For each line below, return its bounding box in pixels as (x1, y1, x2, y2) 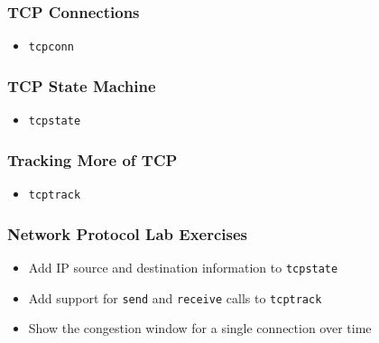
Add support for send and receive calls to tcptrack (28, 288, 322, 307)
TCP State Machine (7, 74, 156, 97)
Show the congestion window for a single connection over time (28, 319, 372, 338)
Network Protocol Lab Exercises (7, 222, 247, 245)
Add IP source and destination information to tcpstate (28, 257, 338, 276)
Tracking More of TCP (7, 148, 178, 171)
